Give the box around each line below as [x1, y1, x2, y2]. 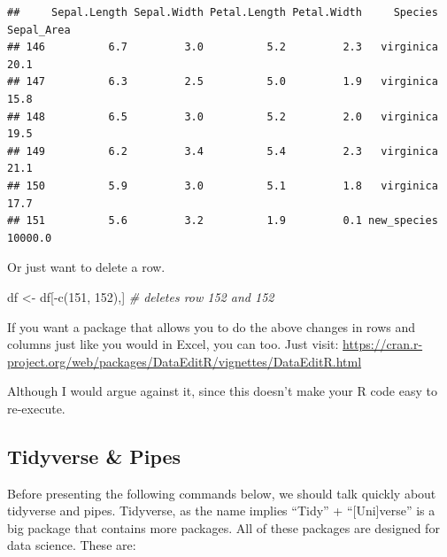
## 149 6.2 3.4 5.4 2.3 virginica [7, 144, 438, 158]
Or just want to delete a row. [7, 258, 166, 276]
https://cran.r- [343, 335, 423, 353]
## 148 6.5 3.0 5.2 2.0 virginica [7, 110, 438, 123]
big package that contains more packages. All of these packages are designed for [7, 518, 440, 537]
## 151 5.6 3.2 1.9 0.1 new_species [7, 214, 438, 228]
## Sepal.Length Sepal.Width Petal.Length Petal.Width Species [7, 6, 438, 19]
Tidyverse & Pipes [7, 442, 181, 469]
